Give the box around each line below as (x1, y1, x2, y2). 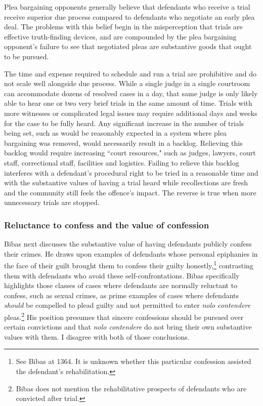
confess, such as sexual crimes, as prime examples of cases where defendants (4, 290, 239, 300)
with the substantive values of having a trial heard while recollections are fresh (4, 177, 248, 188)
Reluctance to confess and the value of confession (4, 218, 209, 231)
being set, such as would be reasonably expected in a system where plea (4, 128, 227, 138)
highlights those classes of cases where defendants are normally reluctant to (4, 280, 238, 291)
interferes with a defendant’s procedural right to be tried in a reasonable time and (4, 167, 258, 178)
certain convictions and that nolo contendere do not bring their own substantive (4, 321, 252, 332)
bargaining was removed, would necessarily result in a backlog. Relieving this (4, 137, 243, 148)
